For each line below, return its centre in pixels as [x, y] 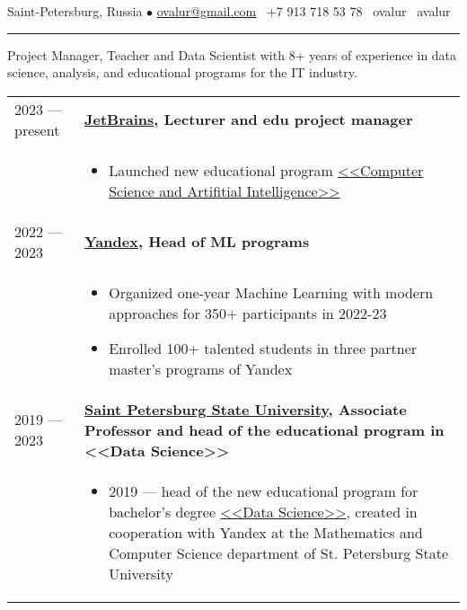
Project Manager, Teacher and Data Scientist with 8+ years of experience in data [232, 54]
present [37, 129]
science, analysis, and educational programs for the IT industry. [182, 72]
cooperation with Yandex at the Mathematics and [266, 532]
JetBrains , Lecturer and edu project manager [249, 119]
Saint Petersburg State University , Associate [246, 409]
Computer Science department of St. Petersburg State [279, 553]
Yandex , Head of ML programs [197, 242]
